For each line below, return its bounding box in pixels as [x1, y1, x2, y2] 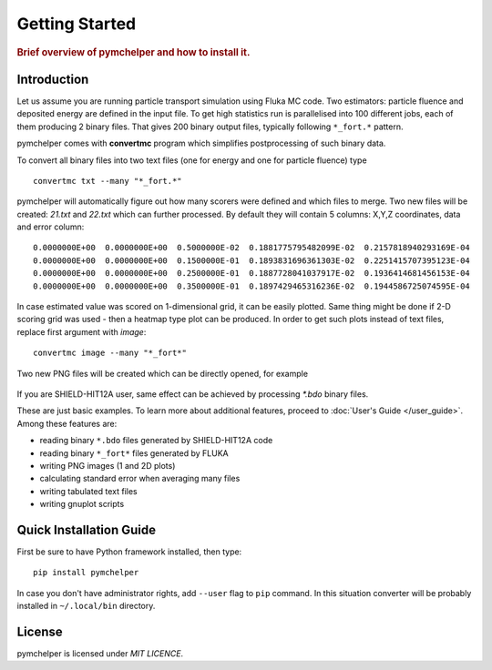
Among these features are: [16, 418, 118, 429]
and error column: [16, 221, 85, 232]
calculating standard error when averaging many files [39, 473, 241, 484]
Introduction [16, 71, 89, 86]
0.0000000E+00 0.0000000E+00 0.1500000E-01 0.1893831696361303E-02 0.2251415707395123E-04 [33, 255, 471, 266]
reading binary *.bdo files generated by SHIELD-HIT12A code [39, 435, 273, 446]
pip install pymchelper [33, 567, 139, 578]
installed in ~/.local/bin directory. [16, 601, 156, 612]
